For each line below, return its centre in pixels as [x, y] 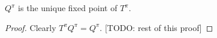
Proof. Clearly [31, 27]
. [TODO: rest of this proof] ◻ [156, 27]
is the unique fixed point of [68, 8]
